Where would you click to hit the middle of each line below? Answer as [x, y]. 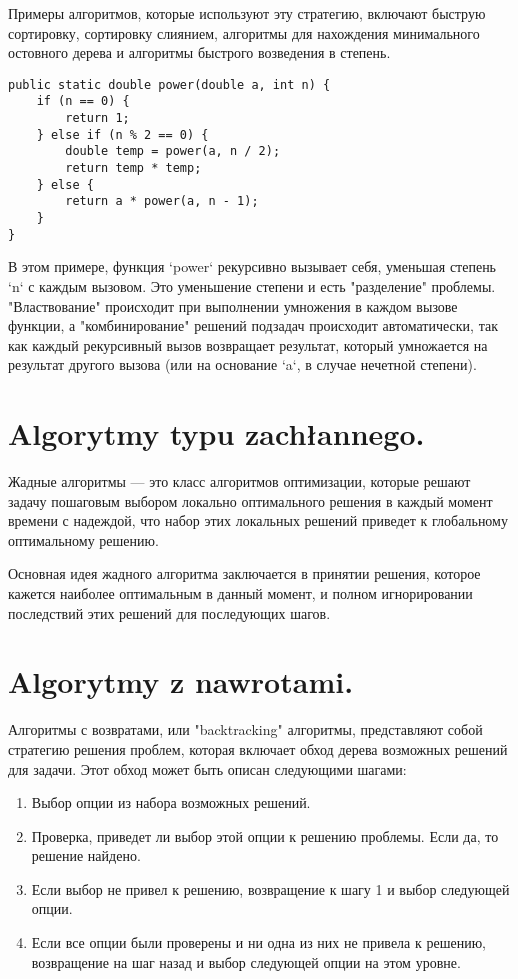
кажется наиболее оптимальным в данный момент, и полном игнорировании [240, 593]
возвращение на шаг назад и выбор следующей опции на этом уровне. [246, 961]
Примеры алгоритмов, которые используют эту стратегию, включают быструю [247, 13]
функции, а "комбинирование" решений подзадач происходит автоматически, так [253, 325]
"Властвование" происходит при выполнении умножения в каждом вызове [233, 305]
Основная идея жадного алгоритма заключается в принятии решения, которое [244, 573]
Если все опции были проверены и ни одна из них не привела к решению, [258, 942]
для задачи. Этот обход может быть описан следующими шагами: [207, 768]
